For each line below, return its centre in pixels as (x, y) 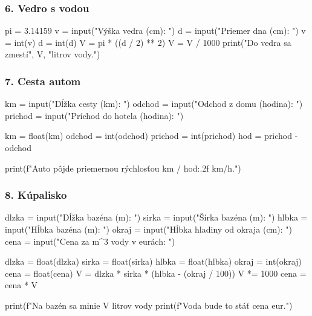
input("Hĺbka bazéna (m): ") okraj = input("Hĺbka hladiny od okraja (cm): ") (148, 229)
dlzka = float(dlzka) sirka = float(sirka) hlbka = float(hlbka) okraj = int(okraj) (153, 261)
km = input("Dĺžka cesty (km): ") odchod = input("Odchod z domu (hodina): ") (154, 104)
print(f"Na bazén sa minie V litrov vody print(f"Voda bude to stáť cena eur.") (149, 305)
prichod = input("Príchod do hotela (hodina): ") (94, 115)
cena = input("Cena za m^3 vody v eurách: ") (90, 241)
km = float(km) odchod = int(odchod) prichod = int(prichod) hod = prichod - (151, 136)
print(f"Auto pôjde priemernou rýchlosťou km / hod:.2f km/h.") (123, 168)
